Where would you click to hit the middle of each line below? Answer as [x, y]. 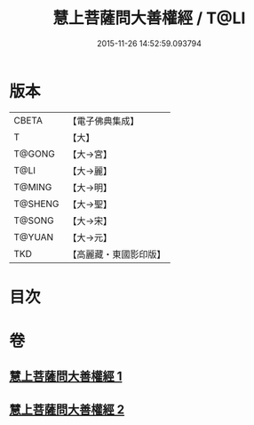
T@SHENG [36, 204]
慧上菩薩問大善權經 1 [66, 377]
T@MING [33, 187]
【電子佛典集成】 [103, 121]
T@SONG [34, 221]
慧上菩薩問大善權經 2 [67, 409]
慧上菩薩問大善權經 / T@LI [149, 18]
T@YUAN [34, 237]
